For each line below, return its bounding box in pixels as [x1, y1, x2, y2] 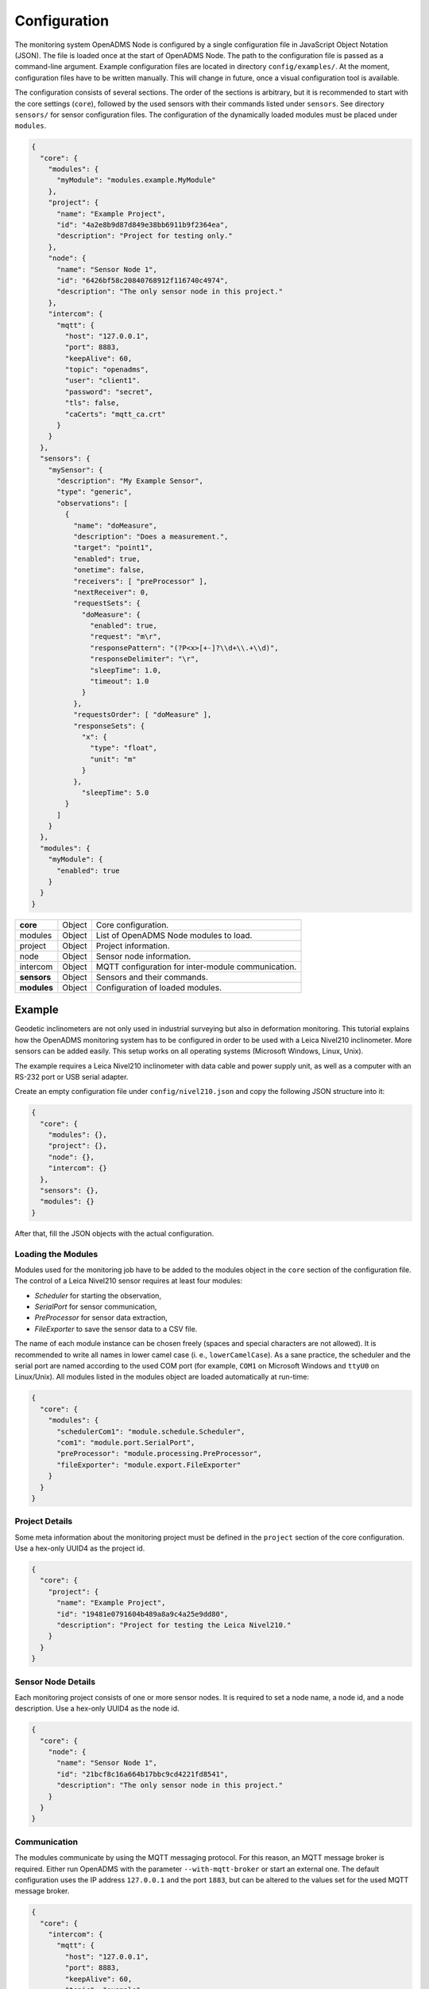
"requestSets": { [72, 599, 141, 608]
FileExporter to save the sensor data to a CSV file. [34, 1324, 198, 1333]
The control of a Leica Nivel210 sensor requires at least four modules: [14, 1276, 242, 1286]
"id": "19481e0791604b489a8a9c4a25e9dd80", [56, 1609, 229, 1618]
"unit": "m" [90, 754, 137, 764]
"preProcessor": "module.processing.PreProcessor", [56, 1449, 262, 1458]
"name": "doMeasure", [72, 521, 158, 530]
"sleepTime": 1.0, [90, 665, 162, 675]
